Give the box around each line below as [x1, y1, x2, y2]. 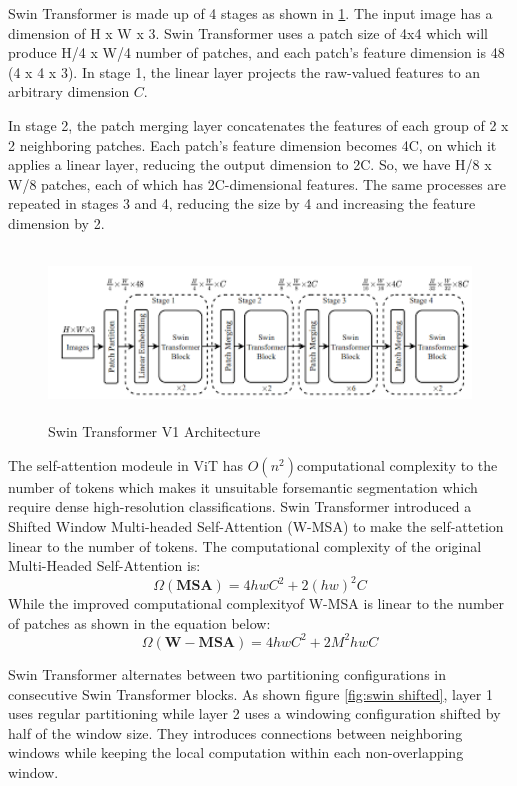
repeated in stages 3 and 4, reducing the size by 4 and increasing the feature [8, 193, 476, 214]
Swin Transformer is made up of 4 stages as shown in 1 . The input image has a [8, 3, 493, 23]
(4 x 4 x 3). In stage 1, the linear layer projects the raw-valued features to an [8, 61, 481, 82]
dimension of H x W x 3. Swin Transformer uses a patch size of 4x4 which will [8, 22, 488, 43]
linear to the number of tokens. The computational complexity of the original [8, 535, 482, 556]
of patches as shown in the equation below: [8, 612, 271, 633]
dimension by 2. [8, 212, 105, 233]
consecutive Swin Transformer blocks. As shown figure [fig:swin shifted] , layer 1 [8, 683, 493, 704]
